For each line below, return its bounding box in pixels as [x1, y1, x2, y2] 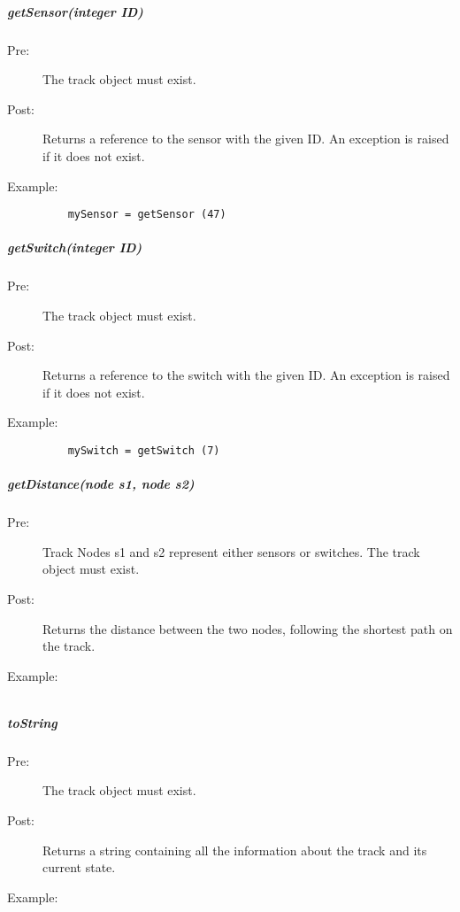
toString [7, 713, 57, 731]
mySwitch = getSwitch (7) [67, 444, 220, 457]
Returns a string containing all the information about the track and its [42, 840, 427, 859]
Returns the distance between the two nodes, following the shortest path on [42, 619, 453, 638]
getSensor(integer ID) [7, 2, 143, 20]
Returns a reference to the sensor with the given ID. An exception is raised [42, 129, 449, 148]
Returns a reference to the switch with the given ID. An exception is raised [42, 366, 450, 384]
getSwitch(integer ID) [7, 238, 142, 257]
